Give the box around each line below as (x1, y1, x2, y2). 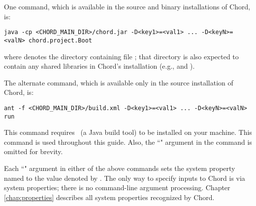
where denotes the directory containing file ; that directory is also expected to (4, 51, 239, 61)
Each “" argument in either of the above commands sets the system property (4, 163, 235, 173)
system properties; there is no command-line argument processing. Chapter (4, 182, 230, 193)
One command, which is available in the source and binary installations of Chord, (4, 1, 251, 11)
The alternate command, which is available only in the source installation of (4, 77, 233, 87)
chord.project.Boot (29, 37, 92, 44)
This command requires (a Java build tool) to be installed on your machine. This (4, 127, 252, 137)
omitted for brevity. (4, 146, 63, 157)
